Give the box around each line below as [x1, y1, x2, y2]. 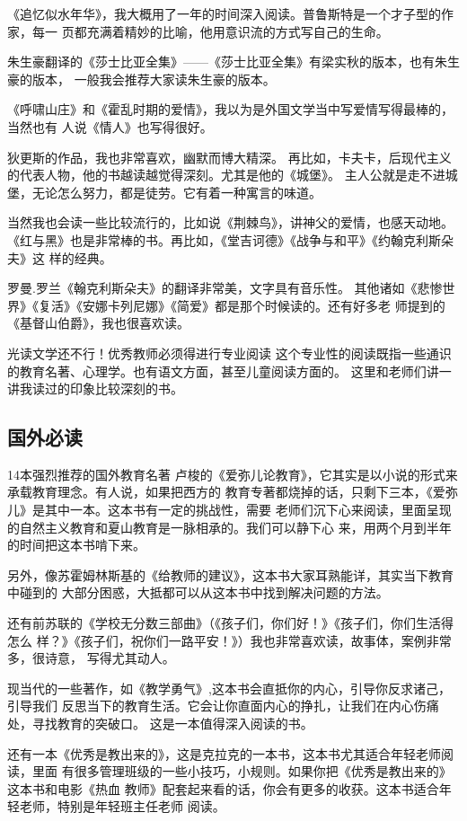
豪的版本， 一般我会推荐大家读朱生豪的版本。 [7, 69, 276, 88]
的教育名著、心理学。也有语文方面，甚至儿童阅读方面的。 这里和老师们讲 [7, 361, 439, 380]
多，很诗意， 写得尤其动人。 [7, 649, 175, 667]
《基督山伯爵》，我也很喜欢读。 [7, 313, 189, 332]
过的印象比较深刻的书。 [44, 379, 183, 398]
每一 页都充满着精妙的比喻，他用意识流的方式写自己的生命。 [31, 22, 389, 40]
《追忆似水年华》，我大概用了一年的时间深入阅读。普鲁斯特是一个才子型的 [7, 4, 441, 22]
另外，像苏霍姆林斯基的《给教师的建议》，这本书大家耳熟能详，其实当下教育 [7, 565, 454, 584]
